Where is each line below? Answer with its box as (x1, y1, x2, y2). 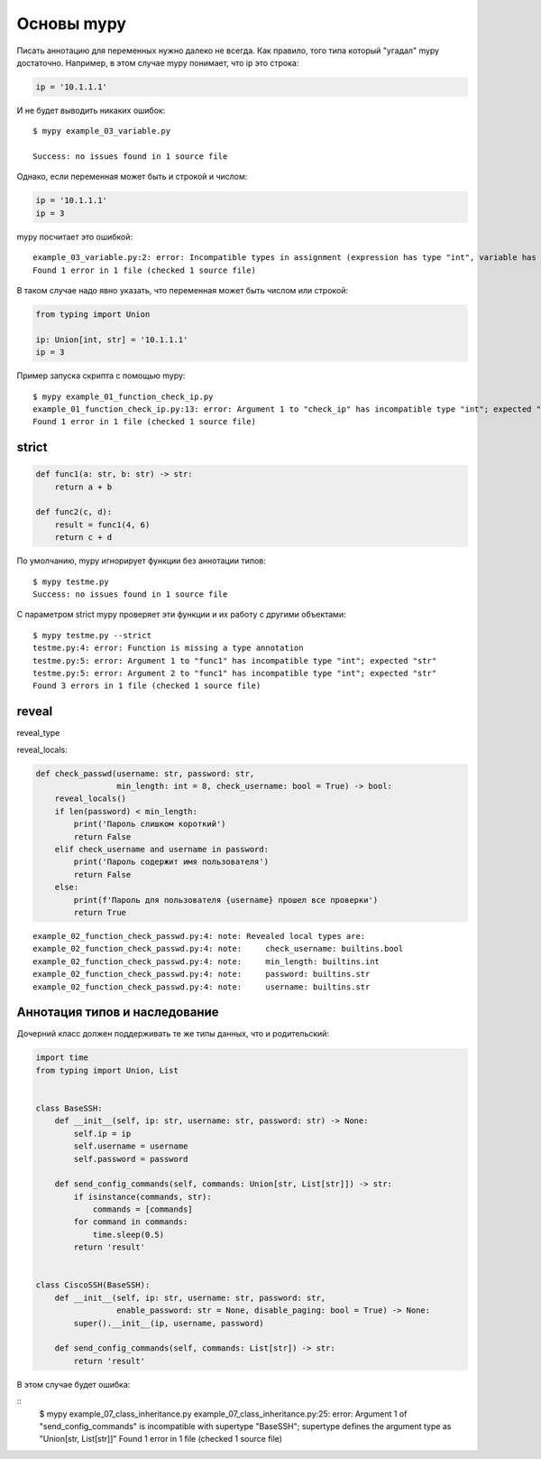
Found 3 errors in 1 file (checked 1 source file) (32, 681, 261, 691)
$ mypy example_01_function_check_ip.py (32, 391, 214, 402)
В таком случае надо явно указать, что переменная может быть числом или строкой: (16, 285, 349, 295)
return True (73, 907, 126, 917)
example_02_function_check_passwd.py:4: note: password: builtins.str (32, 969, 371, 980)
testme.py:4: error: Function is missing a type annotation (32, 643, 304, 654)
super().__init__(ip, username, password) (73, 1318, 265, 1328)
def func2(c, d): (35, 506, 113, 517)
